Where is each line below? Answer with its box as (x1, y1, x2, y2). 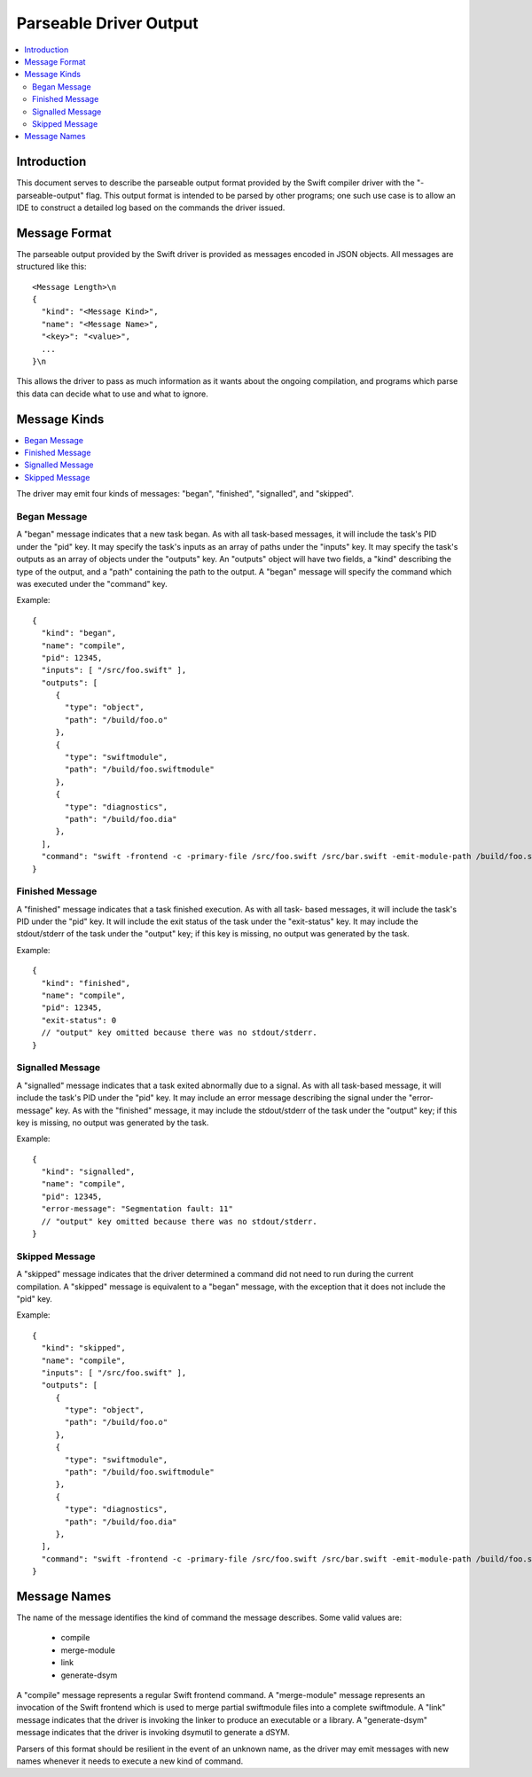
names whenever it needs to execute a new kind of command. (16, 1756, 244, 1766)
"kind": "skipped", (41, 1343, 126, 1353)
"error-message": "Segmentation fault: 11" (41, 1204, 234, 1214)
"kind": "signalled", (41, 1167, 136, 1177)
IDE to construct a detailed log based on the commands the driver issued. (16, 202, 286, 213)
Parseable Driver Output (16, 13, 199, 33)
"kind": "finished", (41, 978, 131, 988)
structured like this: (16, 262, 88, 272)
